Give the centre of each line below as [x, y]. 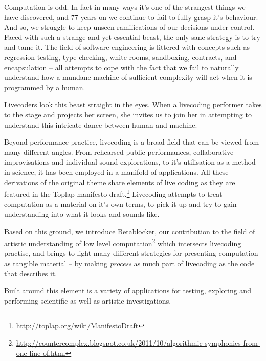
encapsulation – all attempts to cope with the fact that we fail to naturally [121, 67]
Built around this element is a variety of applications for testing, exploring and [128, 290]
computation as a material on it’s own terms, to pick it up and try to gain [120, 204]
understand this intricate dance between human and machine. [101, 124]
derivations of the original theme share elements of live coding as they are [120, 182]
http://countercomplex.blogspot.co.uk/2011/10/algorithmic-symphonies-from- [138, 342]
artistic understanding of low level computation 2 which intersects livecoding [123, 242]
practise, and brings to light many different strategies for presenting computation [131, 253]
